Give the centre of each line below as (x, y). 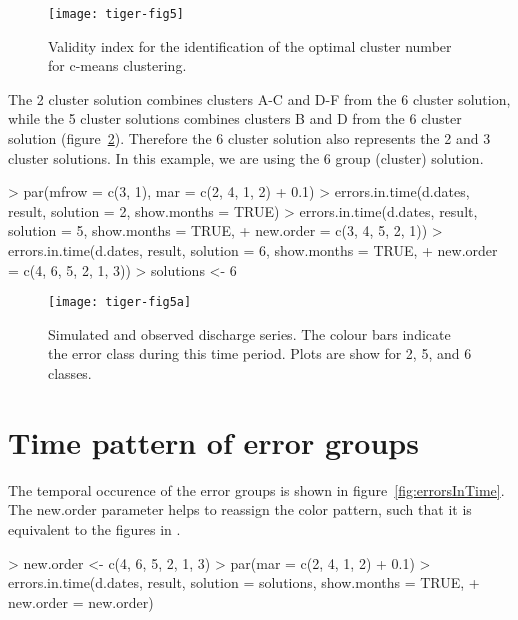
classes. (70, 373)
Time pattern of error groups (213, 441)
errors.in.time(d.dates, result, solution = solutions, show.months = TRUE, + (244, 582)
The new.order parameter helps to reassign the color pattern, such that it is (240, 509)
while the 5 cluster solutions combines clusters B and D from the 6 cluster (235, 118)
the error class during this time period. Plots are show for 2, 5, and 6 (260, 353)
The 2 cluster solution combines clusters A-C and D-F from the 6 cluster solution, (259, 98)
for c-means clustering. (117, 65)
